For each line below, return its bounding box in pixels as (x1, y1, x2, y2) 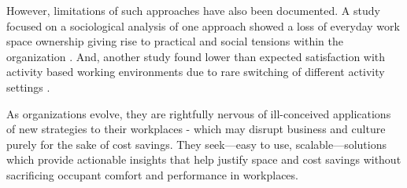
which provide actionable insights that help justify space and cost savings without (6, 151, 401, 168)
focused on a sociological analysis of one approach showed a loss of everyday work (6, 17, 400, 34)
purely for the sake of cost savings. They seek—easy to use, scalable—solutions (6, 136, 387, 152)
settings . (6, 78, 50, 95)
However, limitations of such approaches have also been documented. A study (6, 2, 380, 18)
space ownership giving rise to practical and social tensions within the (6, 33, 343, 49)
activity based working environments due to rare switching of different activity (6, 63, 385, 80)
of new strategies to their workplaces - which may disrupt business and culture (6, 121, 386, 137)
